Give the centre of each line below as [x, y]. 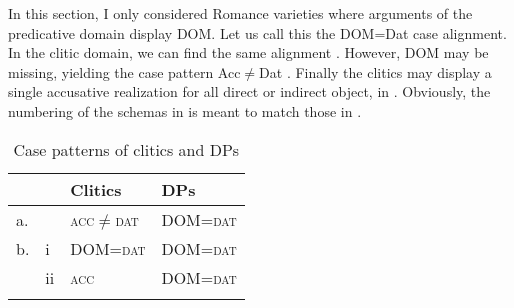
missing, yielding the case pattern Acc [124, 71]
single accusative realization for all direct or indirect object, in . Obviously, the [249, 91]
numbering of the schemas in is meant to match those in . [185, 110]
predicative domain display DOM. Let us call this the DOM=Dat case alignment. [257, 32]
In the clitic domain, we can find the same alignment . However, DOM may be [248, 52]
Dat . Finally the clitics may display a [375, 71]
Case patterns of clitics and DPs [126, 149]
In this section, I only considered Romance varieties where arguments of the [240, 13]
